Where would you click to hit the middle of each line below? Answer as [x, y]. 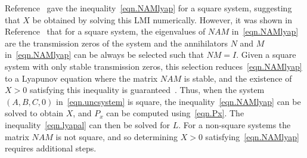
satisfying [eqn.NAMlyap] [252, 136]
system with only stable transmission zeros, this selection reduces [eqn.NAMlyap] [153, 66]
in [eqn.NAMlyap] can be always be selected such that [104, 55]
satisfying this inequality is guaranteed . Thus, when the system [147, 90]
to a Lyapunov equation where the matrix [81, 78]
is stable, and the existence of [238, 78]
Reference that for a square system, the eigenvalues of [105, 31]
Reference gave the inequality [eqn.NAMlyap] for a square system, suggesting [148, 8]
